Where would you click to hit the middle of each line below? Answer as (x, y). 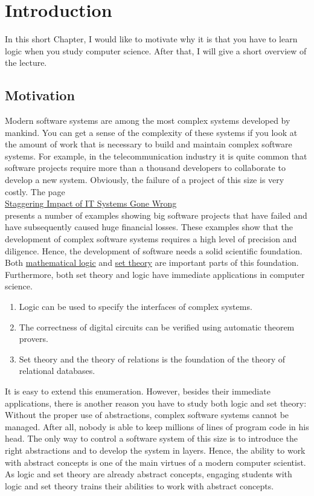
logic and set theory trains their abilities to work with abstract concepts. (139, 485)
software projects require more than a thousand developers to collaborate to (145, 168)
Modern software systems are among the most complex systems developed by (148, 121)
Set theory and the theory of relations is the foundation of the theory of (152, 359)
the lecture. (26, 63)
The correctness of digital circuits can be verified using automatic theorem (157, 327)
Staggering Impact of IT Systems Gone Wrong (91, 203)
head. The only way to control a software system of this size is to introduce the (152, 438)
